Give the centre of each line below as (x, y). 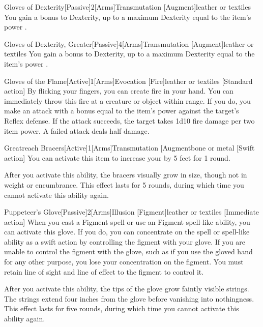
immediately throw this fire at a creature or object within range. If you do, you (127, 100)
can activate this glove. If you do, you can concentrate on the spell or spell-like (127, 232)
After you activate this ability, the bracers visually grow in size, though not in (126, 175)
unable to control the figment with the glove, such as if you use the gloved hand (128, 251)
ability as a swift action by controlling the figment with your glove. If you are (125, 241)
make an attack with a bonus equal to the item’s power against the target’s (122, 111)
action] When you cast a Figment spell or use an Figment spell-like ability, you (127, 221)
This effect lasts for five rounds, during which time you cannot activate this (122, 308)
